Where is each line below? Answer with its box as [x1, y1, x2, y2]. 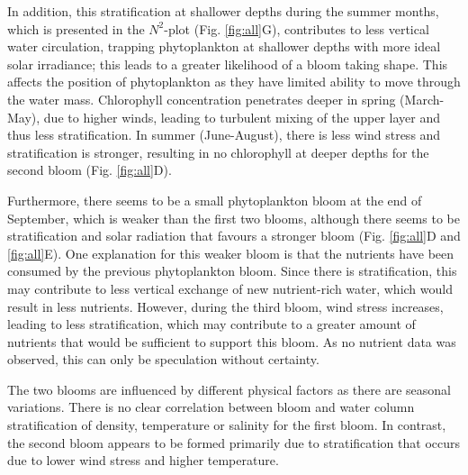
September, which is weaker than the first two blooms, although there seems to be [7, 208, 460, 227]
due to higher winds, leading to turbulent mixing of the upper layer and [43, 107, 440, 126]
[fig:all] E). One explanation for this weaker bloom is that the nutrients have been [7, 243, 454, 262]
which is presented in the [7, 19, 145, 38]
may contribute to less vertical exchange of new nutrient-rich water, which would [7, 279, 453, 297]
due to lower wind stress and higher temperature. [7, 451, 279, 470]
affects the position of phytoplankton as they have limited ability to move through [7, 72, 461, 91]
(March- [400, 89, 445, 108]
